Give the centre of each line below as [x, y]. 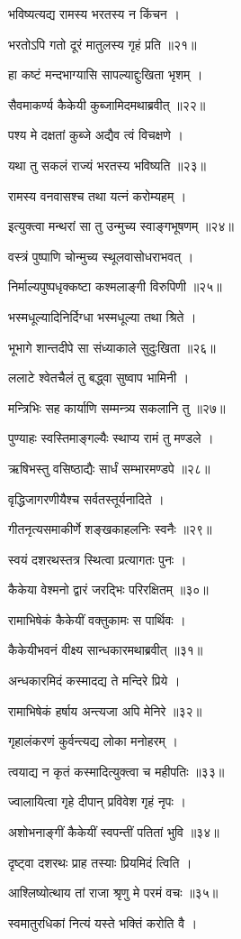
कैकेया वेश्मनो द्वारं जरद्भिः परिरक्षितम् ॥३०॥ [108, 589]
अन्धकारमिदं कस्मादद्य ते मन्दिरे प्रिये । [94, 681]
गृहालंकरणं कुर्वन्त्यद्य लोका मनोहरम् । [93, 741]
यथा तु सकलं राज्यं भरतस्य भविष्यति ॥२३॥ [107, 165]
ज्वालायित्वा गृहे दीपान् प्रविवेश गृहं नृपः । [97, 801]
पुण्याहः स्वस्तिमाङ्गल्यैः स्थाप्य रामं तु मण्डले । [111, 438]
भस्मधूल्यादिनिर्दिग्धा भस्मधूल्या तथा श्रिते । [103, 316]
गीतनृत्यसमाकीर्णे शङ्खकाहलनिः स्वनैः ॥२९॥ [110, 529]
